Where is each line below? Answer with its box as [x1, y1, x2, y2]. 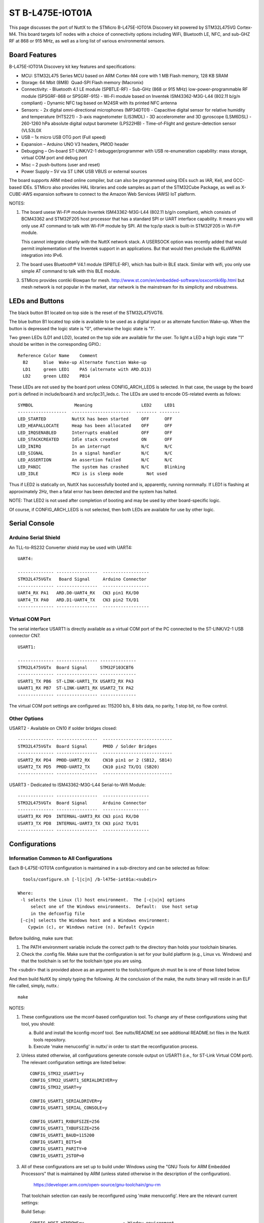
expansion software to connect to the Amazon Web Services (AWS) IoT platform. [33, 191, 197, 197]
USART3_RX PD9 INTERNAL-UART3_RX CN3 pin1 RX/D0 [18, 814, 139, 819]
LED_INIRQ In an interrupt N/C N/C [18, 443, 173, 449]
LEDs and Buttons [9, 296, 65, 305]
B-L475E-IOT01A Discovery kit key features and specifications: [9, 64, 136, 69]
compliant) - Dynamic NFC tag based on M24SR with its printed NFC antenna [21, 100, 177, 106]
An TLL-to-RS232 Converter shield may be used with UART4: [9, 544, 132, 550]
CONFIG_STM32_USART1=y [30, 1071, 85, 1076]
